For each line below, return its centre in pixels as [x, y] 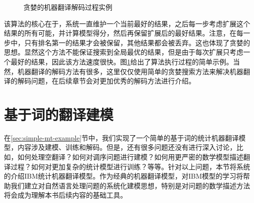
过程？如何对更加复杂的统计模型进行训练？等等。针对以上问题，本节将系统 [130, 166]
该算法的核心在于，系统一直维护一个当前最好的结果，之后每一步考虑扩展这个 [127, 23]
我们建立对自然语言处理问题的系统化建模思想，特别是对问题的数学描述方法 [130, 185]
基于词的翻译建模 [59, 114]
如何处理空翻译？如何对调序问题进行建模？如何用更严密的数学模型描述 [130, 157]
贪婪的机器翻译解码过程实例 [68, 7]
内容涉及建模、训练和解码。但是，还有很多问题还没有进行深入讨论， [127, 147]
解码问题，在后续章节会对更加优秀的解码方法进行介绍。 [106, 81]
